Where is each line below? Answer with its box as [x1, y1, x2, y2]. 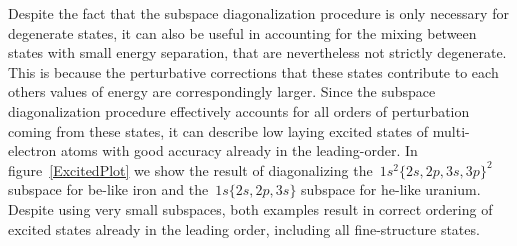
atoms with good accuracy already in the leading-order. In [60, 140, 418, 161]
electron [8, 140, 57, 161]
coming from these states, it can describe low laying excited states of [8, 120, 429, 141]
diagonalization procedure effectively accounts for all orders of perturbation [8, 100, 470, 121]
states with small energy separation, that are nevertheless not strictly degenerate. [8, 42, 507, 63]
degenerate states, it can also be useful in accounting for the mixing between [8, 22, 477, 43]
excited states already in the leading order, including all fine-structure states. [8, 218, 480, 239]
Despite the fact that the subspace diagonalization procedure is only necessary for [8, 3, 509, 23]
